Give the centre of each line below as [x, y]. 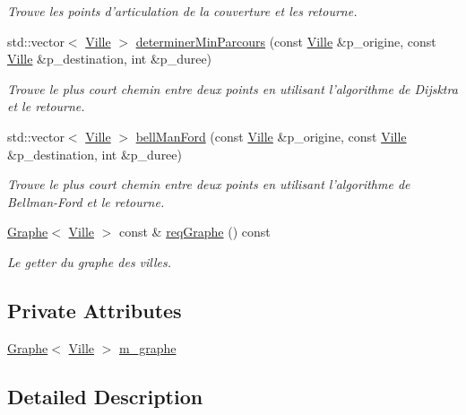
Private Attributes [95, 310]
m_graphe [148, 347]
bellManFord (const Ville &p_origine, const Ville [271, 136]
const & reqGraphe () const [194, 232]
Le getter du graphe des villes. [90, 261]
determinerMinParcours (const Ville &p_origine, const [286, 41]
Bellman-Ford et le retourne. [86, 201]
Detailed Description [105, 396]
